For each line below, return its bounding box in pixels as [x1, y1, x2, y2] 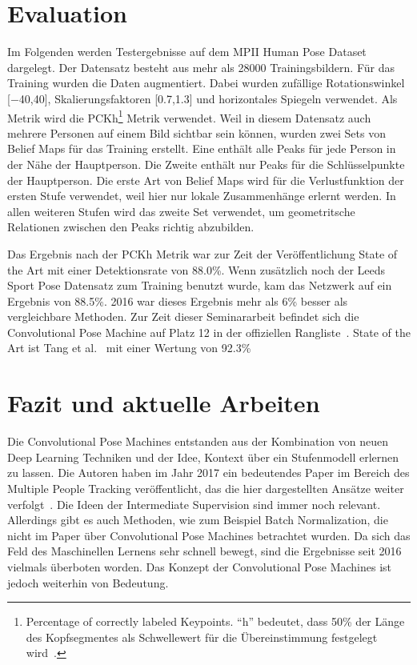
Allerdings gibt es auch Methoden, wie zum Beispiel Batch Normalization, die [7, 511, 388, 528]
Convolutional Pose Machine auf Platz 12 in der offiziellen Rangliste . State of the [7, 323, 411, 340]
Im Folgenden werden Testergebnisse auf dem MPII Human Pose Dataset [7, 43, 367, 60]
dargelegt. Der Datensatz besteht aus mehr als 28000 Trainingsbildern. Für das [7, 58, 395, 75]
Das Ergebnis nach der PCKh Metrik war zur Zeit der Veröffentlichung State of [7, 245, 398, 262]
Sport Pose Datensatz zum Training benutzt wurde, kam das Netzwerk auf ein [7, 277, 392, 294]
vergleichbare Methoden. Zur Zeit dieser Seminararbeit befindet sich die [7, 308, 359, 325]
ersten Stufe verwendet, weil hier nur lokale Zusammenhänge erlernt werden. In [7, 187, 396, 204]
